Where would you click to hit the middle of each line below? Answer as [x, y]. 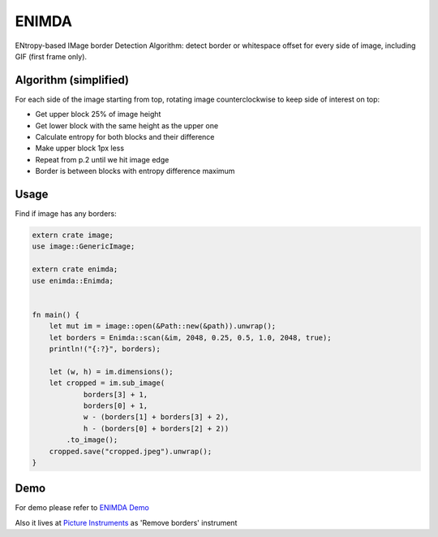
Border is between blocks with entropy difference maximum [135, 171]
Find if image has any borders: [66, 214]
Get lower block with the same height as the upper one [127, 125]
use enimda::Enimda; [73, 281]
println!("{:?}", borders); [105, 349]
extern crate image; [73, 235]
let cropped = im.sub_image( [107, 383]
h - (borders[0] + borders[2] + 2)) [156, 428]
